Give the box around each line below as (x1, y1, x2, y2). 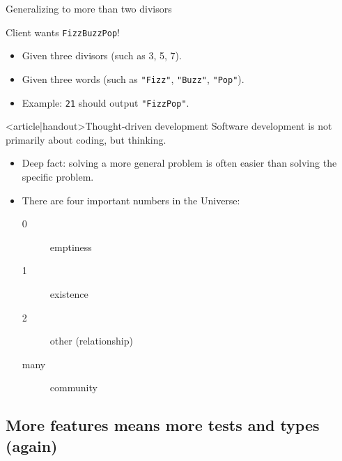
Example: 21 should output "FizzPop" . (22, 95, 189, 109)
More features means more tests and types (6, 414, 320, 436)
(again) (6, 434, 58, 456)
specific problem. (22, 169, 94, 183)
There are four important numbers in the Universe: (22, 192, 240, 207)
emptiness (49, 239, 92, 254)
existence (49, 286, 88, 301)
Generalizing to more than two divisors (6, 1, 172, 15)
